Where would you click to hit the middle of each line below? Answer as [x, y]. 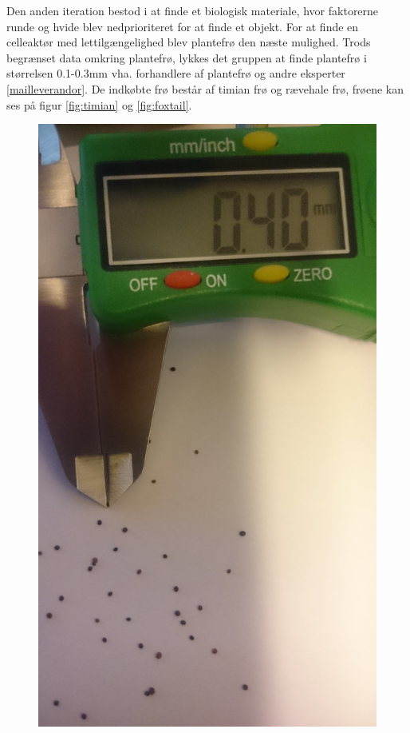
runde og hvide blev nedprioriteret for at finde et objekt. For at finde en [183, 26]
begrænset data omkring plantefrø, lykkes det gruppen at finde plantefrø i [187, 57]
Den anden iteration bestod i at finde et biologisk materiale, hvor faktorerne [193, 10]
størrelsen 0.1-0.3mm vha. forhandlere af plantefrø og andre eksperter [176, 73]
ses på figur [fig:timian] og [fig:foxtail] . [99, 104]
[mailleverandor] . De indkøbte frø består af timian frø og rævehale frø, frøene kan [205, 88]
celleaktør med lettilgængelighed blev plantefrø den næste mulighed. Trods [189, 42]
